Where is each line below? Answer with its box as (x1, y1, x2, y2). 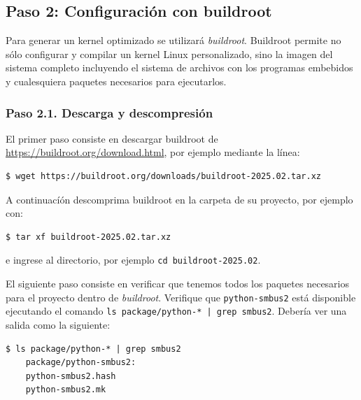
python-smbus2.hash (25, 371, 116, 381)
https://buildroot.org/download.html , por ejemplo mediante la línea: (6, 145, 300, 159)
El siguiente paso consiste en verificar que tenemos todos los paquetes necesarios (6, 276, 350, 291)
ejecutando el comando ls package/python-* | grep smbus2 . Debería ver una (6, 303, 347, 318)
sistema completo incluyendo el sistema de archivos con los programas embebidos (6, 60, 353, 75)
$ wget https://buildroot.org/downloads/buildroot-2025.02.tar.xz (6, 171, 322, 181)
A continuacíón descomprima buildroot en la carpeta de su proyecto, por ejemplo (6, 192, 353, 206)
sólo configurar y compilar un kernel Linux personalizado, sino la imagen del (6, 46, 333, 61)
